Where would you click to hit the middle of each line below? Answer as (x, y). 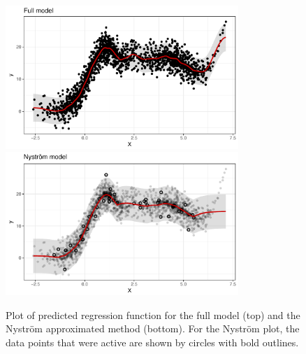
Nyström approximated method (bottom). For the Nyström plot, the (153, 328)
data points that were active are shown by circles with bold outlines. (152, 342)
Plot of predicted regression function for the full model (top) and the (153, 314)
